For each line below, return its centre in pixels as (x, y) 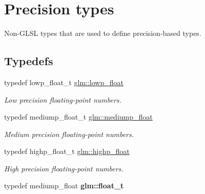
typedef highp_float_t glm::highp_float (67, 151)
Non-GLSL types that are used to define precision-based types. (103, 33)
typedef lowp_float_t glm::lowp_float (64, 82)
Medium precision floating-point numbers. (69, 134)
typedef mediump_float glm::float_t (64, 186)
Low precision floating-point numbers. (63, 99)
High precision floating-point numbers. (64, 168)
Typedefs (29, 61)
